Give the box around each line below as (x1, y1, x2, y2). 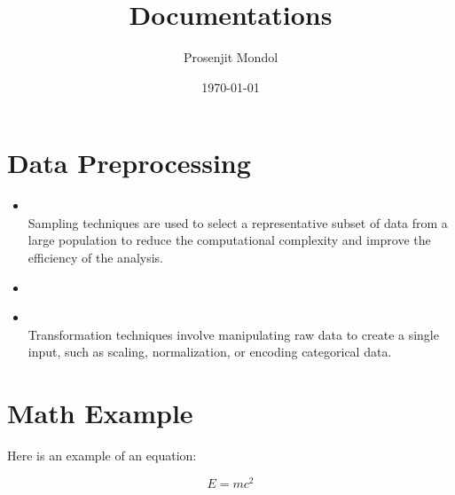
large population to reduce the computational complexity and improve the (27, 231, 431, 249)
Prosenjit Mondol (183, 48, 278, 67)
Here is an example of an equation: (7, 446, 197, 465)
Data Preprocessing (7, 145, 251, 181)
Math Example (7, 395, 193, 431)
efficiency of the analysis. (27, 248, 163, 267)
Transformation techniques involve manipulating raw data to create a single (27, 325, 439, 343)
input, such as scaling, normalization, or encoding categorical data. (27, 342, 392, 361)
